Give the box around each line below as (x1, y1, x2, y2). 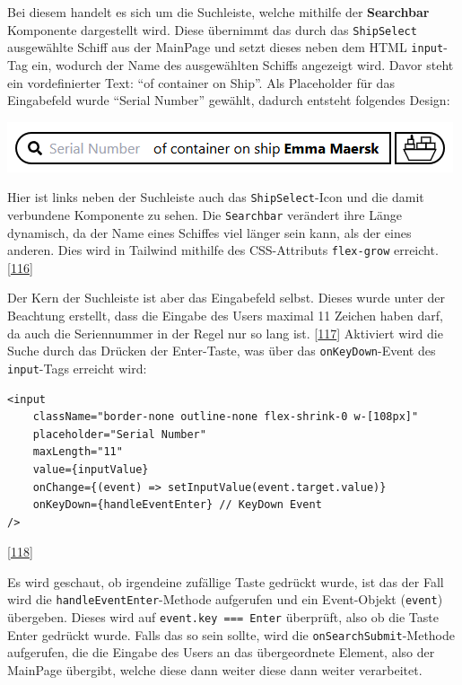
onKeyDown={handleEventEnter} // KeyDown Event (32, 498, 322, 512)
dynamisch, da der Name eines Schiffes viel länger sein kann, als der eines (7, 223, 412, 242)
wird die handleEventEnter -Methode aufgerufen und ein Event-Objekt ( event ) (7, 590, 443, 609)
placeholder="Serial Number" (32, 427, 206, 441)
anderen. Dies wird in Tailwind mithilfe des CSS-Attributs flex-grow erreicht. (7, 241, 439, 259)
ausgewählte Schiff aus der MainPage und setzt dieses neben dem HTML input (7, 38, 444, 57)
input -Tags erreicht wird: (7, 358, 147, 377)
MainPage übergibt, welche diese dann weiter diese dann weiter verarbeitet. (7, 661, 423, 680)
